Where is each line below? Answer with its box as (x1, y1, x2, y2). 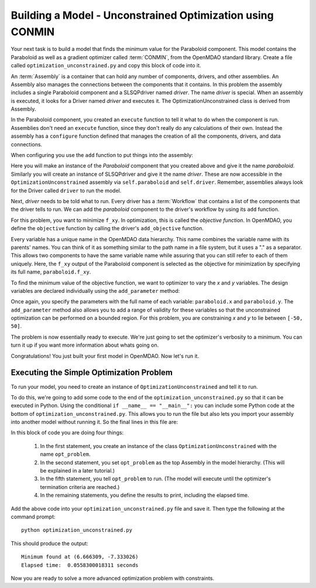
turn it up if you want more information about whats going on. (11, 341, 159, 348)
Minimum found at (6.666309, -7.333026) (21, 553, 139, 560)
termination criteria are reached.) (40, 483, 120, 490)
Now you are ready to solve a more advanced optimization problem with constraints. (11, 575, 215, 582)
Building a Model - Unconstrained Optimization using (11, 9, 274, 22)
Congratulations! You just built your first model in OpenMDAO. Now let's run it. (11, 352, 199, 360)
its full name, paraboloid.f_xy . (11, 268, 91, 275)
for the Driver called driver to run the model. (11, 187, 122, 194)
